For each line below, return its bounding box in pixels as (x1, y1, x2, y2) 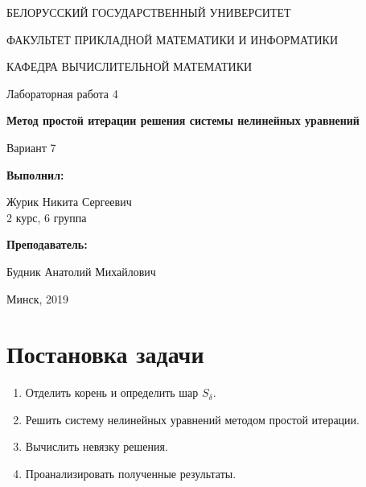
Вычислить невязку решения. (25, 438, 168, 455)
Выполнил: (6, 166, 64, 183)
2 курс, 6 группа (6, 208, 87, 225)
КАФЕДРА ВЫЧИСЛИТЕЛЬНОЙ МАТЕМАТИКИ (6, 58, 253, 75)
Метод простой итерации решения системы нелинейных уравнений (6, 112, 360, 129)
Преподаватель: (6, 236, 88, 253)
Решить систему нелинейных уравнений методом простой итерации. (25, 411, 360, 427)
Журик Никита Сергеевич (6, 193, 132, 210)
